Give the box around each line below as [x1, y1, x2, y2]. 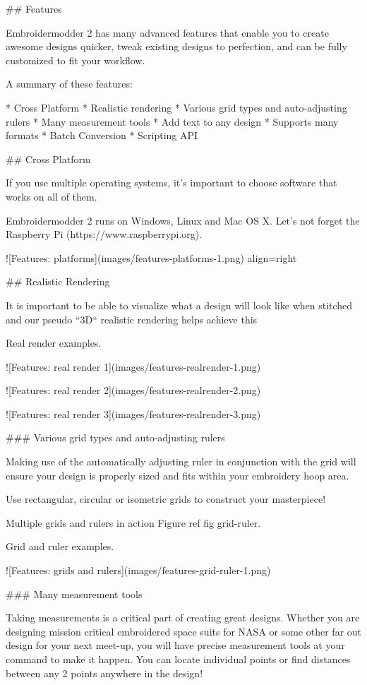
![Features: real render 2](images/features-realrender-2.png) [6, 383, 261, 398]
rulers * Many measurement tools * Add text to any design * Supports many [6, 114, 339, 129]
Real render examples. [6, 335, 102, 350]
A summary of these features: [6, 76, 133, 91]
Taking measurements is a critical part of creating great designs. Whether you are [6, 610, 360, 625]
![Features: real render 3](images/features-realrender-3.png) [6, 406, 261, 421]
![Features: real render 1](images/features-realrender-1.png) [6, 359, 261, 374]
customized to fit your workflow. [6, 52, 145, 67]
